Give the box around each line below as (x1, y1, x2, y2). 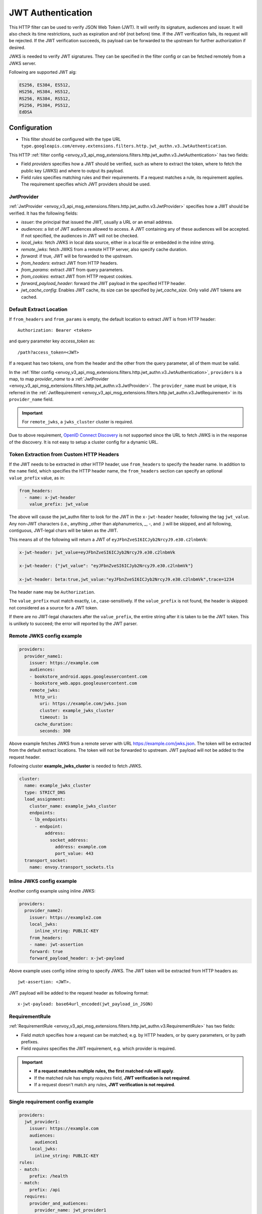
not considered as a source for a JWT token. (9, 605, 98, 610)
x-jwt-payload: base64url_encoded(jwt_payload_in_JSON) (17, 1001, 153, 1007)
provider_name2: (24, 908, 63, 913)
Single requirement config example (9, 1098, 94, 1105)
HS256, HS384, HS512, (19, 89, 71, 95)
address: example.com (55, 844, 107, 849)
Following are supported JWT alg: (9, 69, 77, 75)
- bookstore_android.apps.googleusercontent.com (29, 674, 147, 679)
